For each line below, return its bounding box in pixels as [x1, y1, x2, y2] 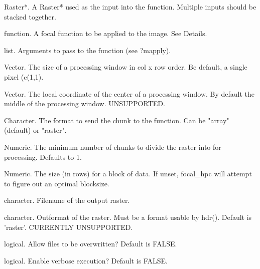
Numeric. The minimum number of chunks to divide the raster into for [4, 141, 221, 152]
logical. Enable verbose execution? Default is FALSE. [4, 255, 168, 265]
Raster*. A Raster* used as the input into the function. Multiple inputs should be [4, 2, 256, 12]
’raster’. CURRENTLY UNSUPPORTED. [4, 221, 133, 232]
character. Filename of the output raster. [4, 195, 130, 205]
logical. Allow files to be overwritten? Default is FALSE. [4, 238, 177, 249]
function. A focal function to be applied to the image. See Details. [4, 28, 207, 39]
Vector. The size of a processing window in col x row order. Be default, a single [4, 62, 247, 72]
